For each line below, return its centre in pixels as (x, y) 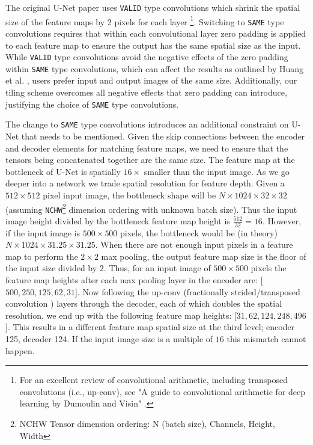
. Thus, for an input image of (157, 268)
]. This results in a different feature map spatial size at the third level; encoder (150, 327)
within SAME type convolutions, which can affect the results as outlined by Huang (155, 68)
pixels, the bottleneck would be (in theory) (199, 232)
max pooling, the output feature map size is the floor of (204, 256)
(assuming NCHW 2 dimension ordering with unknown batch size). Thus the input (151, 208)
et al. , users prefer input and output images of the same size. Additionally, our (151, 80)
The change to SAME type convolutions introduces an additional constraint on (147, 124)
